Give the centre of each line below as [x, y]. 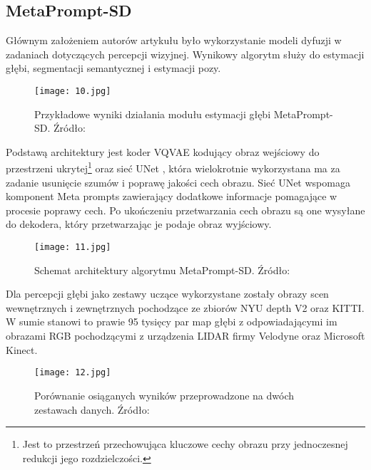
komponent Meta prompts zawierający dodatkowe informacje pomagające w [172, 196]
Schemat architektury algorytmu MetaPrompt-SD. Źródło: [162, 270]
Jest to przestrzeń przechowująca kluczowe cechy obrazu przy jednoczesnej [185, 444]
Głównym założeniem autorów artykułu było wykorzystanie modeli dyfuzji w [174, 40]
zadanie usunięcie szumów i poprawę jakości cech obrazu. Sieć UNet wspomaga [178, 182]
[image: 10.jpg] [73, 91]
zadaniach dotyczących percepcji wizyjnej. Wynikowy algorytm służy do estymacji [185, 54]
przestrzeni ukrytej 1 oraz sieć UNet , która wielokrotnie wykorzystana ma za [173, 167]
